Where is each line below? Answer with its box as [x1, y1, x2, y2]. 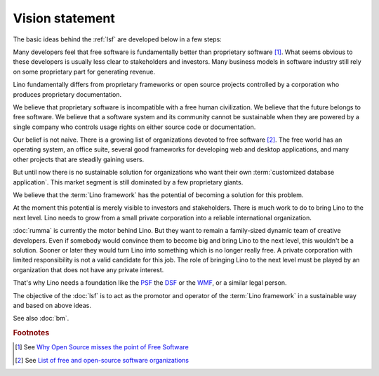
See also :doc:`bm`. [13, 314, 69, 323]
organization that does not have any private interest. [13, 265, 164, 274]
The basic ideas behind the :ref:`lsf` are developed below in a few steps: [13, 35, 222, 43]
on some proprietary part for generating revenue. [13, 67, 156, 76]
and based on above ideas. [13, 301, 91, 309]
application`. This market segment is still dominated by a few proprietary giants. [13, 177, 244, 186]
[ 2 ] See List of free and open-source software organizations [15, 356, 189, 364]
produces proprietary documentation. [13, 90, 122, 98]
